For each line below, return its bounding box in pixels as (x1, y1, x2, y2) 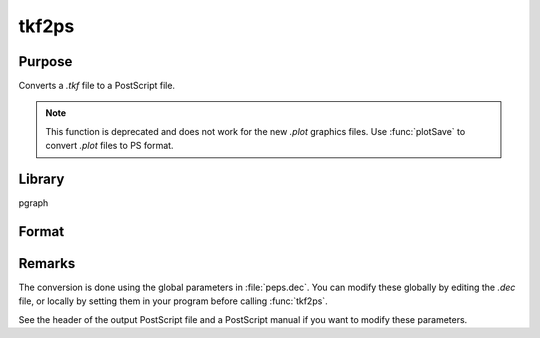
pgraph (18, 197, 49, 209)
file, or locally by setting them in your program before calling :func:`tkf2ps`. (18, 295, 329, 307)
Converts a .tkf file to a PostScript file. (18, 80, 175, 92)
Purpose (18, 53, 73, 70)
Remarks (18, 255, 76, 272)
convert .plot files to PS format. (45, 140, 174, 152)
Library (18, 171, 65, 188)
